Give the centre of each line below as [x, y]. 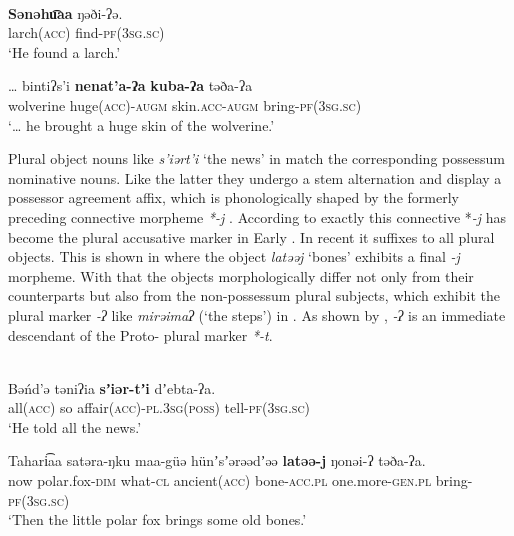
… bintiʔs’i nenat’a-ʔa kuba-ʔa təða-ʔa [130, 85]
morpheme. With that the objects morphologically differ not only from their [241, 275]
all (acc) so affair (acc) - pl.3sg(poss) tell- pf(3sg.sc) [159, 407]
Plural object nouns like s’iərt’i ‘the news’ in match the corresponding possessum [256, 158]
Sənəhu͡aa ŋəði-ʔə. [65, 12]
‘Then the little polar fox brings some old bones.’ [157, 519]
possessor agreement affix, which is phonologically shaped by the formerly [233, 197]
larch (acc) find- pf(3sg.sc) [86, 32]
